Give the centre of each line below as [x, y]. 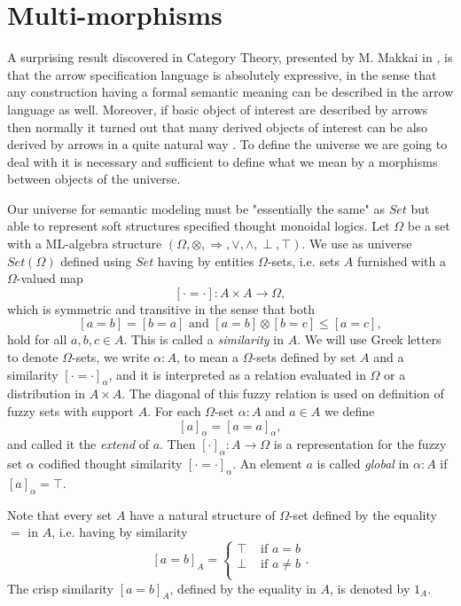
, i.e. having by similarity [120, 532]
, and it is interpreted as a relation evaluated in [237, 374]
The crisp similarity [61, 588]
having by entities [206, 260]
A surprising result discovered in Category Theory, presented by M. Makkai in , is [230, 57]
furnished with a [401, 260]
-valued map [50, 278]
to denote [33, 357]
